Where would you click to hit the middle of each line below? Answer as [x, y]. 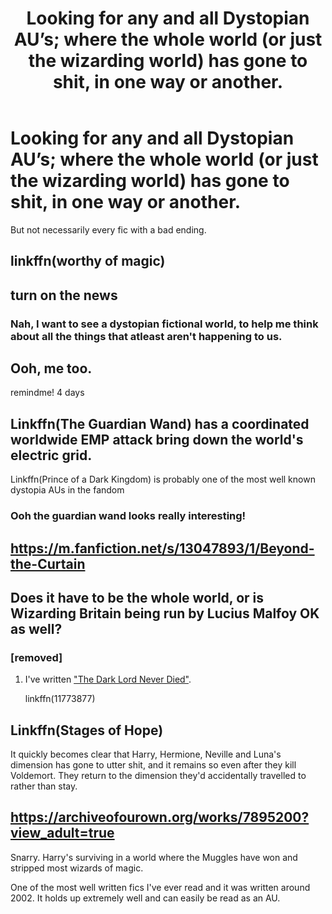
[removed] [36, 657]
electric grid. [51, 455]
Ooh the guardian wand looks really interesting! [128, 516]
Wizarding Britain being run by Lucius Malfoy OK [165, 613]
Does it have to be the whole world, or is [137, 597]
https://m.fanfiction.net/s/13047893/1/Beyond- [162, 548]
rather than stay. [44, 786]
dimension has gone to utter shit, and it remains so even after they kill [153, 765]
